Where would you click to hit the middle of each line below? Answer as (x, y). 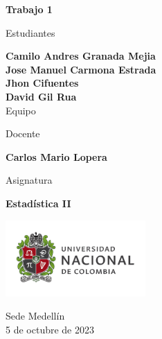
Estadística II (38, 203)
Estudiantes (30, 32)
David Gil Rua (41, 96)
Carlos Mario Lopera (56, 156)
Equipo (21, 110)
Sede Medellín (35, 316)
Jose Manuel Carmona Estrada (81, 69)
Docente (23, 133)
